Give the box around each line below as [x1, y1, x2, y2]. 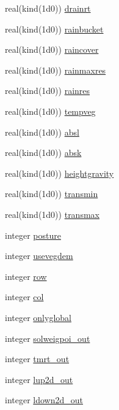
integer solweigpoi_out [5, 331, 90, 344]
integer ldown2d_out [5, 393, 84, 406]
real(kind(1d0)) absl [5, 125, 79, 138]
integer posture [5, 228, 61, 241]
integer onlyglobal [5, 311, 71, 323]
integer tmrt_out [5, 352, 70, 365]
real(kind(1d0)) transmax [5, 207, 99, 220]
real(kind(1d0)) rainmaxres [5, 63, 106, 76]
